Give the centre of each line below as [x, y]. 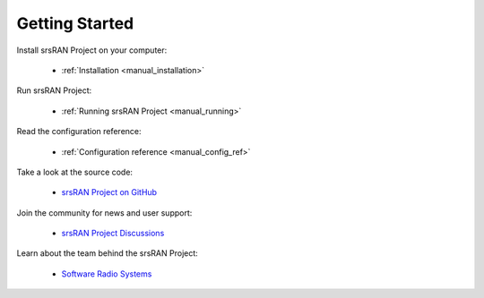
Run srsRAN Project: [54, 90]
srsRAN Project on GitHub [109, 192]
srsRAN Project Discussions [113, 234]
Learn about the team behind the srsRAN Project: [108, 253]
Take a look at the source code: [75, 172]
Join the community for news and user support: [104, 213]
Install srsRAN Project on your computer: [92, 50]
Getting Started [75, 23]
